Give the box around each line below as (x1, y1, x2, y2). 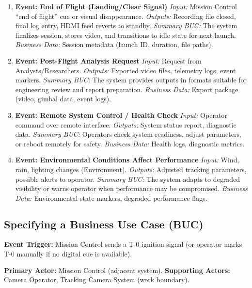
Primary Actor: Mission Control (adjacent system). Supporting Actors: (4, 265, 230, 275)
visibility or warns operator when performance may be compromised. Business (15, 183, 248, 193)
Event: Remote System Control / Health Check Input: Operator (15, 110, 227, 120)
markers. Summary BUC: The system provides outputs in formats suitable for (15, 75, 247, 85)
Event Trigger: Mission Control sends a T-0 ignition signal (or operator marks (4, 239, 242, 249)
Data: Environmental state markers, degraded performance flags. (15, 192, 207, 203)
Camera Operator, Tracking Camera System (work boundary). (4, 274, 189, 285)
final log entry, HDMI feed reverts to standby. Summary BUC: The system (15, 20, 237, 31)
